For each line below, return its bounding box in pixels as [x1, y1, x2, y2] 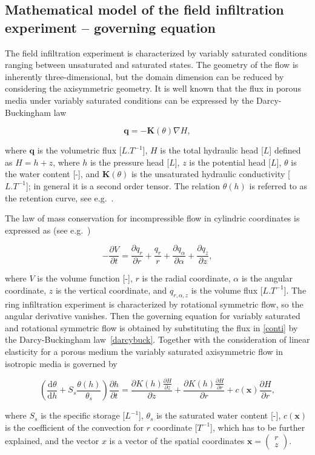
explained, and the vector [5, 434, 99, 447]
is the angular [241, 272, 293, 285]
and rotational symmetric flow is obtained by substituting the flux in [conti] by [5, 321, 298, 334]
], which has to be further [210, 420, 305, 433]
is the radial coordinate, [142, 272, 231, 285]
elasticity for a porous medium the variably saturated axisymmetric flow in [5, 345, 283, 357]
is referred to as [249, 179, 308, 192]
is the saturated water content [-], [156, 409, 281, 422]
